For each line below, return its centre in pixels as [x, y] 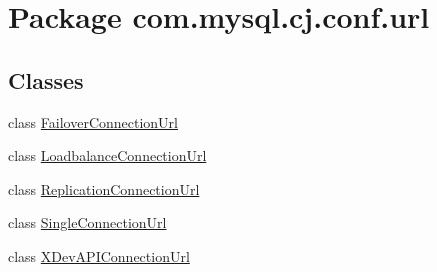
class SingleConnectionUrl [87, 222]
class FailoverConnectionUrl [93, 121]
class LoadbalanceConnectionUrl [107, 155]
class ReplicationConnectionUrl [104, 188]
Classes [46, 79]
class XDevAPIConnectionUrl [99, 255]
